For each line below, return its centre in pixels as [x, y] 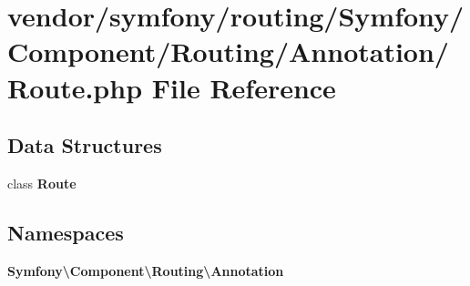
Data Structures [85, 145]
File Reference [244, 87]
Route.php [75, 87]
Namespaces [66, 232]
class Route [42, 183]
